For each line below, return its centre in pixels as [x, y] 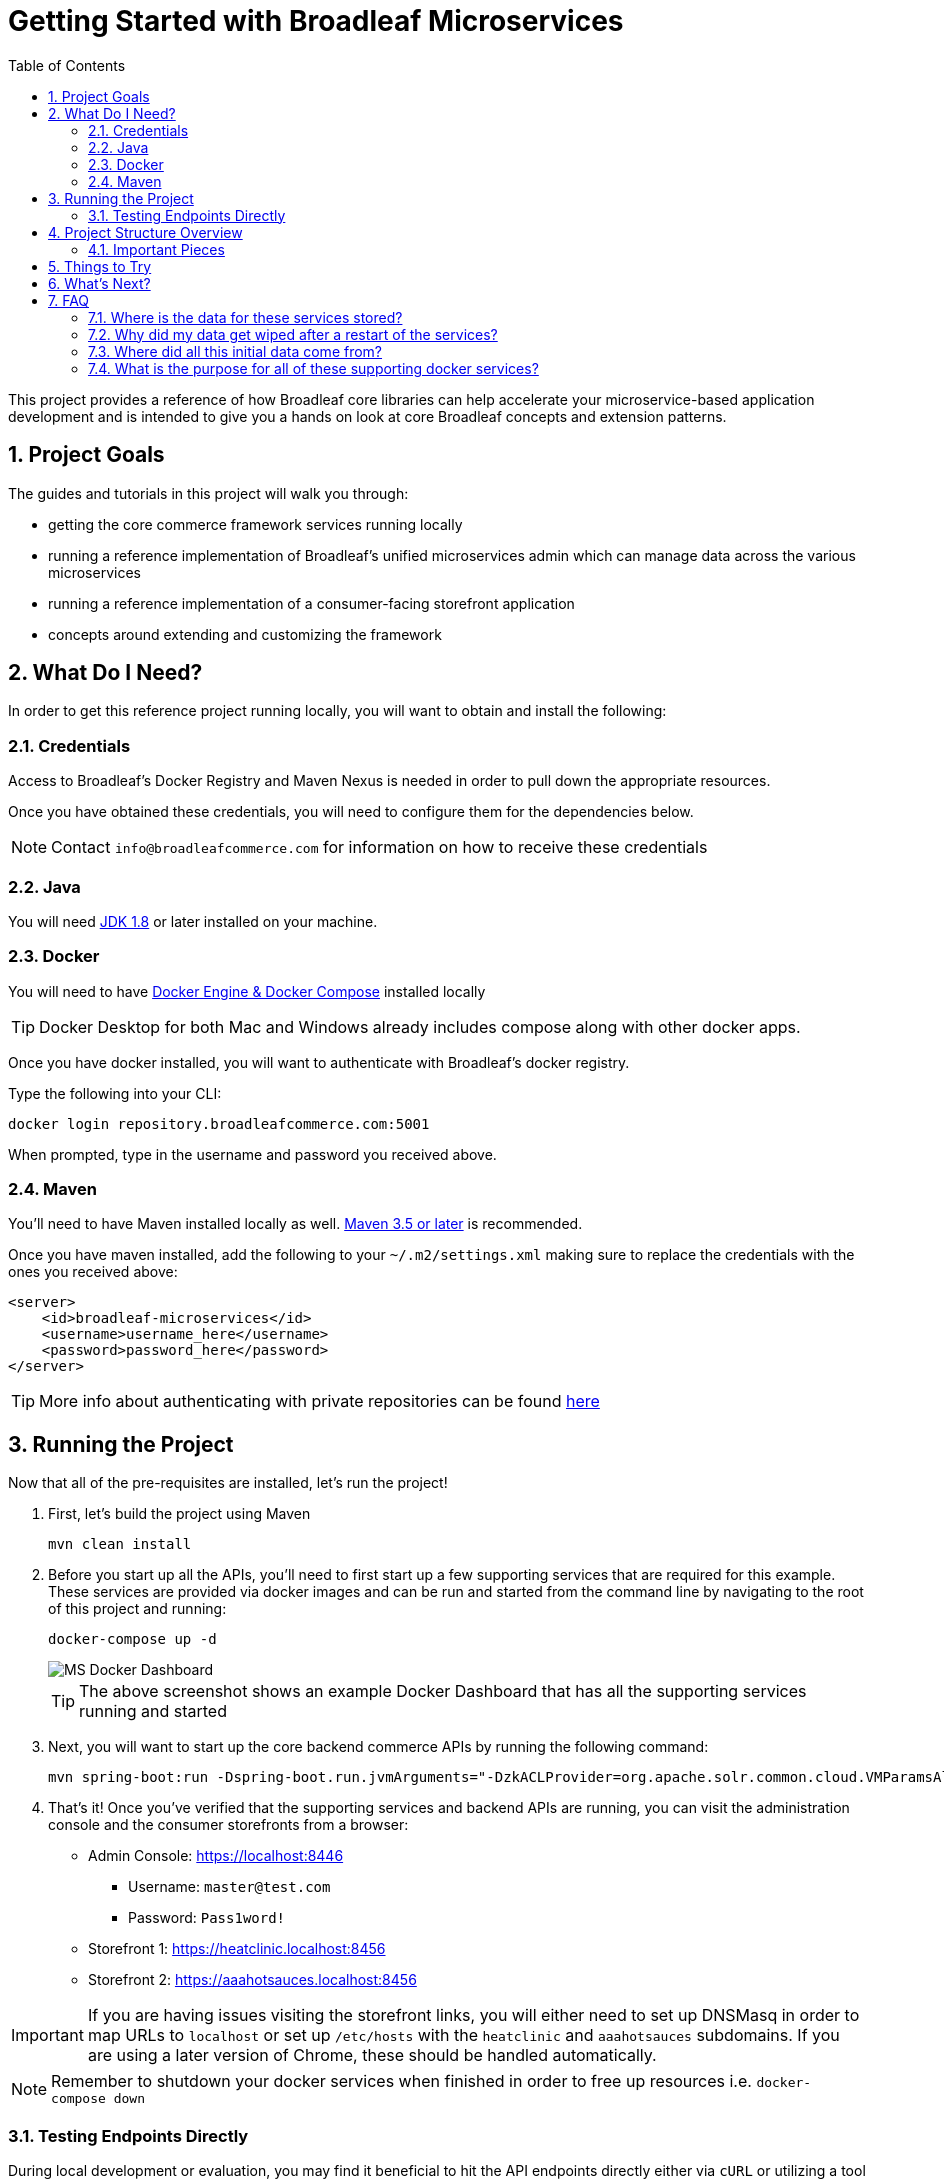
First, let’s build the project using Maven [179, 1514]
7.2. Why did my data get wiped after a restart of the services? [293, 334]
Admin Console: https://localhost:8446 [216, 1856]
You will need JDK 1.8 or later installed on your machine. [193, 921]
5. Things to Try [100, 266]
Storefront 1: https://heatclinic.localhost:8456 [237, 1949]
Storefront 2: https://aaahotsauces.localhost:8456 [252, 1980]
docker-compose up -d [132, 1639]
